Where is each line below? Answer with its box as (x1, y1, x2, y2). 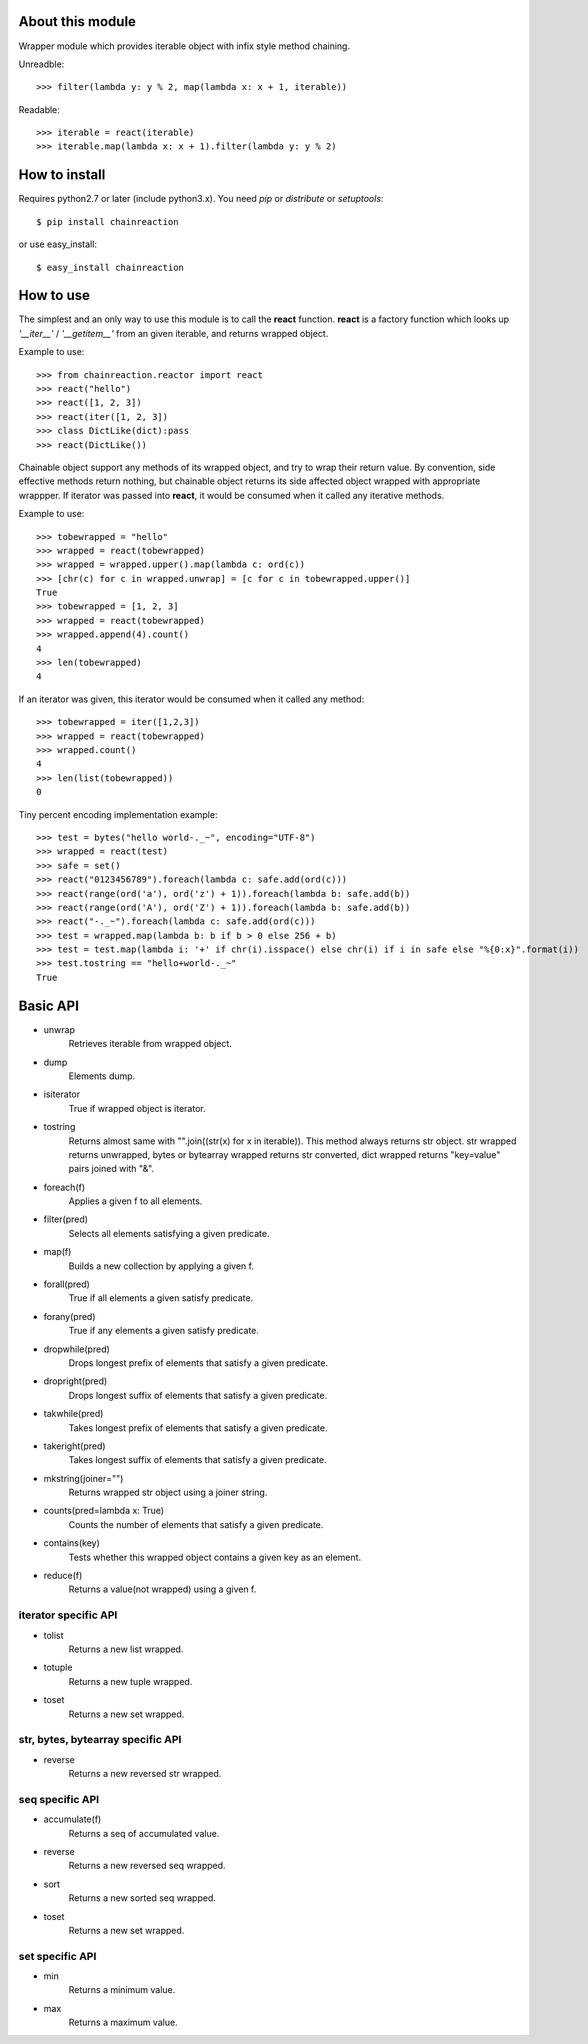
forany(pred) (43, 1310, 96, 1322)
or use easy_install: (18, 238, 97, 250)
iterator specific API (18, 1608, 118, 1622)
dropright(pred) (43, 1375, 108, 1387)
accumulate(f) (43, 1813, 102, 1825)
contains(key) (43, 1537, 100, 1549)
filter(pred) (43, 1213, 89, 1225)
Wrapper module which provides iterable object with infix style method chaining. (18, 40, 350, 52)
